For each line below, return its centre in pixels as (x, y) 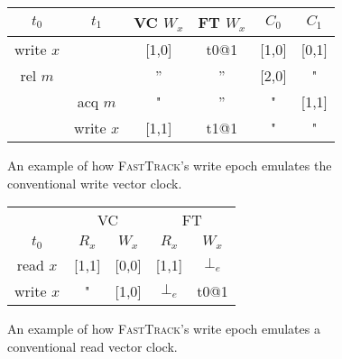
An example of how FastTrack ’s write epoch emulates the (170, 165)
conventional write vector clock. (95, 183)
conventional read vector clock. (92, 346)
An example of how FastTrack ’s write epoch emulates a (164, 329)
